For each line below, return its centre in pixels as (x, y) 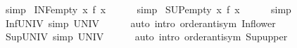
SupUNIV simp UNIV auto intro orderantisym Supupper (146, 37)
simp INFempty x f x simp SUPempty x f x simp (148, 9)
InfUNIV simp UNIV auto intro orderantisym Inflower (140, 23)
